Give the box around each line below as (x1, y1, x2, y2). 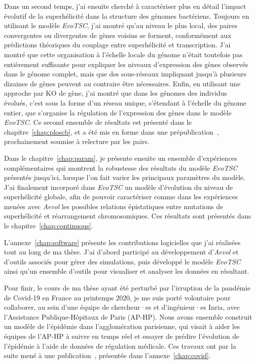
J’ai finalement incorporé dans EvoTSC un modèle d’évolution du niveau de (4, 182, 233, 192)
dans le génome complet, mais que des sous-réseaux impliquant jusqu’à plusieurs (4, 69, 247, 79)
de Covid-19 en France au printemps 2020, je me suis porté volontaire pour (4, 292, 231, 302)
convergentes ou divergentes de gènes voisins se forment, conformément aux (4, 30, 231, 40)
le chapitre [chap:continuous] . (4, 220, 93, 231)
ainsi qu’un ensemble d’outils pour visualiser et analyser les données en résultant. (4, 266, 250, 276)
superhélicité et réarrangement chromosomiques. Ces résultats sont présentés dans (4, 211, 252, 221)
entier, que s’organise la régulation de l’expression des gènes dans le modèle (4, 107, 232, 117)
